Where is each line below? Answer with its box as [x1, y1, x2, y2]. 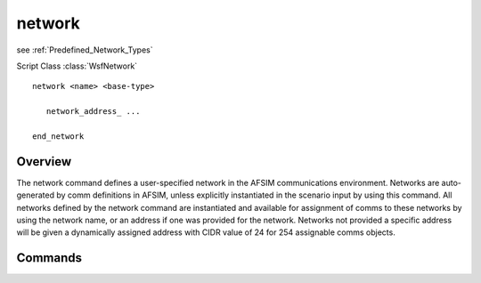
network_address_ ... [45, 107, 141, 117]
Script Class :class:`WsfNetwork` [16, 61, 138, 71]
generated [16, 190, 55, 200]
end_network [32, 131, 85, 141]
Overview [16, 154, 72, 169]
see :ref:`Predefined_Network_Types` [16, 44, 153, 55]
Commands [16, 250, 83, 266]
